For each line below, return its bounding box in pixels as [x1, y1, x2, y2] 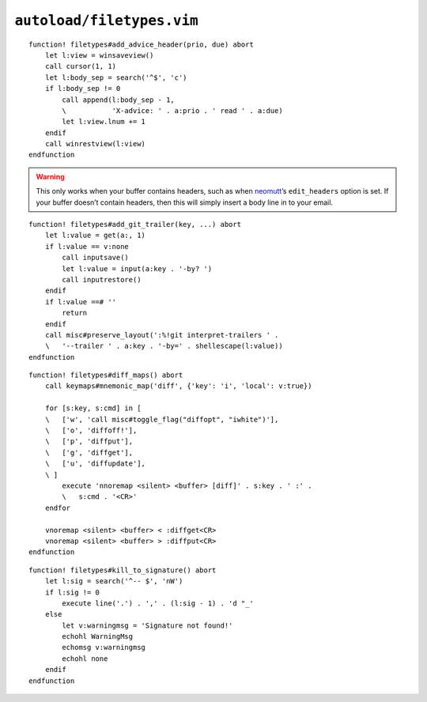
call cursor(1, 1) [44, 62, 117, 71]
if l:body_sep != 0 [44, 84, 121, 93]
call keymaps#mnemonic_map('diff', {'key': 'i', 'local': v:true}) [44, 382, 312, 391]
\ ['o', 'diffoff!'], [44, 426, 138, 435]
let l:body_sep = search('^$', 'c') [44, 73, 187, 82]
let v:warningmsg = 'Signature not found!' [62, 621, 233, 630]
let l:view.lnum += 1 [62, 117, 146, 126]
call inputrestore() [62, 275, 142, 284]
